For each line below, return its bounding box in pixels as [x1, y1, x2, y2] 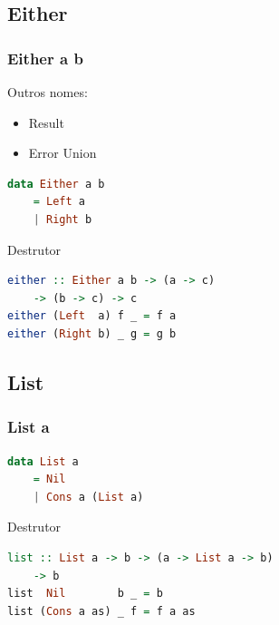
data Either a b [7, 177, 105, 190]
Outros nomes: [7, 83, 88, 101]
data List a [7, 454, 79, 468]
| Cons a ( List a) [33, 490, 144, 503]
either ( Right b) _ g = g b [7, 327, 177, 340]
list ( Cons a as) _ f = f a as [7, 604, 196, 618]
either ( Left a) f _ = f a [7, 309, 177, 323]
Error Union [28, 143, 97, 162]
